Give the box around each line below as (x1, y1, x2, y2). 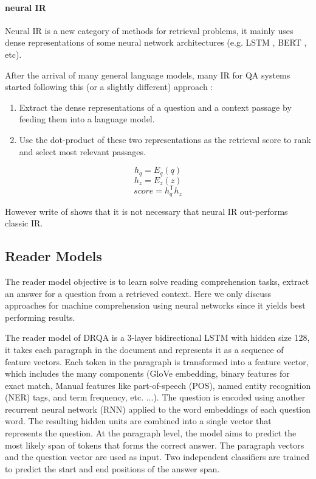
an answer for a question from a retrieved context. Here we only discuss (5, 287, 272, 299)
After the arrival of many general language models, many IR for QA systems (5, 68, 290, 81)
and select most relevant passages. (19, 145, 146, 158)
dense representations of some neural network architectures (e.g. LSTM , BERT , (5, 36, 307, 49)
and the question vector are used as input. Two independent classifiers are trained (5, 450, 310, 463)
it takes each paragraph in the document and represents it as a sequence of (5, 343, 284, 355)
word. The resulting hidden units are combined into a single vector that (5, 414, 272, 427)
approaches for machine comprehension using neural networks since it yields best (5, 299, 306, 312)
